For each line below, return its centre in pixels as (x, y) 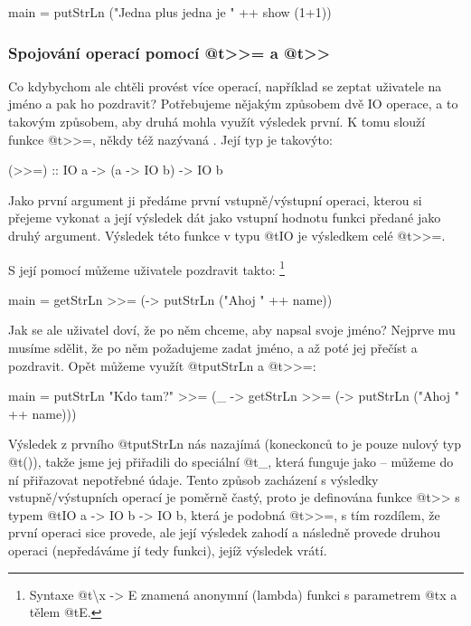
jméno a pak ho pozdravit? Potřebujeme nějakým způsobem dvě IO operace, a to (233, 104)
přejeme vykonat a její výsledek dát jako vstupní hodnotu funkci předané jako (225, 218)
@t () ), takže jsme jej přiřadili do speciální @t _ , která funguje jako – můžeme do (231, 461)
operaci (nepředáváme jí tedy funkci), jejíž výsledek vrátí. (168, 550)
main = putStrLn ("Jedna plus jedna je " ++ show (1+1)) (170, 12)
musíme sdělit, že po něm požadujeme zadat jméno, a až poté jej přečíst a (213, 347)
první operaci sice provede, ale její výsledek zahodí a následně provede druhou (224, 532)
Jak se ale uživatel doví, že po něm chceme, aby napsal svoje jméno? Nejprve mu (232, 330)
